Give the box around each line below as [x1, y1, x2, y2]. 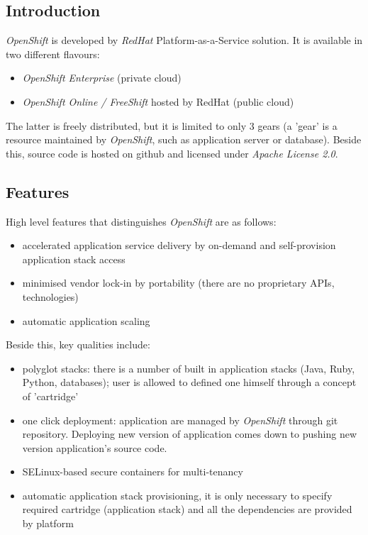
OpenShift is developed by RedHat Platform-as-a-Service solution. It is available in [6, 33, 363, 48]
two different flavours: [6, 46, 100, 61]
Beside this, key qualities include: [6, 337, 150, 352]
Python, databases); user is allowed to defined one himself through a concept [22, 375, 357, 390]
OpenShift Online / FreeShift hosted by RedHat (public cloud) [22, 94, 294, 109]
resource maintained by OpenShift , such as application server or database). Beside [6, 132, 362, 147]
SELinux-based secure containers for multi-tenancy [22, 464, 243, 479]
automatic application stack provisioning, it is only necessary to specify [22, 487, 333, 502]
